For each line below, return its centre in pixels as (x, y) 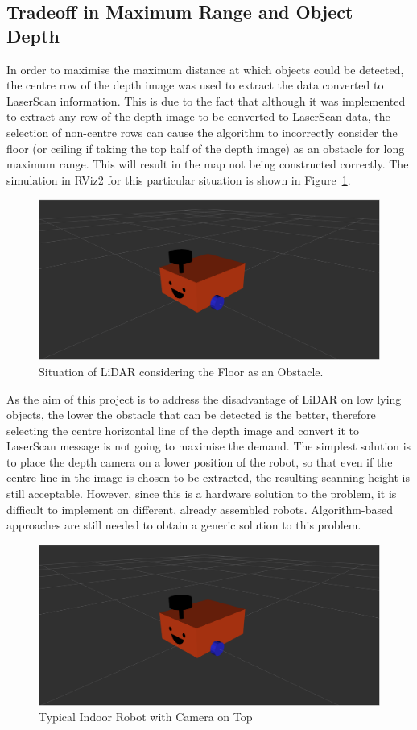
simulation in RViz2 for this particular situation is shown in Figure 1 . (179, 179)
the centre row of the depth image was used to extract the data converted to (195, 85)
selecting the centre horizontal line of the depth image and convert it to (183, 430)
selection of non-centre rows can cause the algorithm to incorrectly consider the (202, 132)
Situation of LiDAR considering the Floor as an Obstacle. (181, 371)
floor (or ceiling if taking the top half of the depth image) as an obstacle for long (206, 148)
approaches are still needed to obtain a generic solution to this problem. (184, 525)
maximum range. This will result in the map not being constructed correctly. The (208, 164)
